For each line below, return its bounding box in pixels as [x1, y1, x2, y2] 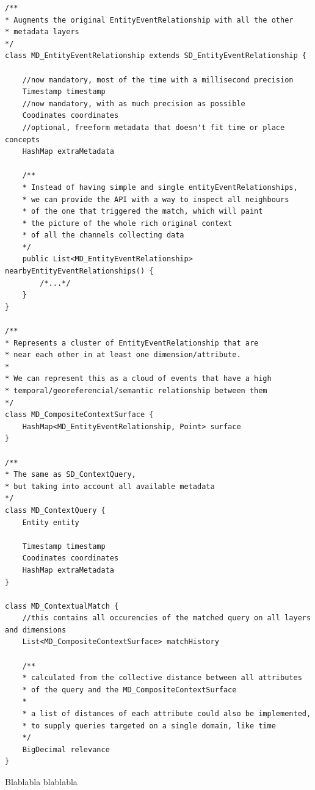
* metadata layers [5, 27, 79, 37]
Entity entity [22, 518, 79, 527]
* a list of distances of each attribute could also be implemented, [22, 709, 311, 719]
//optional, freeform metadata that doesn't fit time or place [22, 123, 285, 132]
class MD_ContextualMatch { [5, 601, 119, 611]
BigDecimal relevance [22, 745, 110, 754]
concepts [5, 135, 40, 144]
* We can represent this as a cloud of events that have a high [5, 374, 272, 383]
